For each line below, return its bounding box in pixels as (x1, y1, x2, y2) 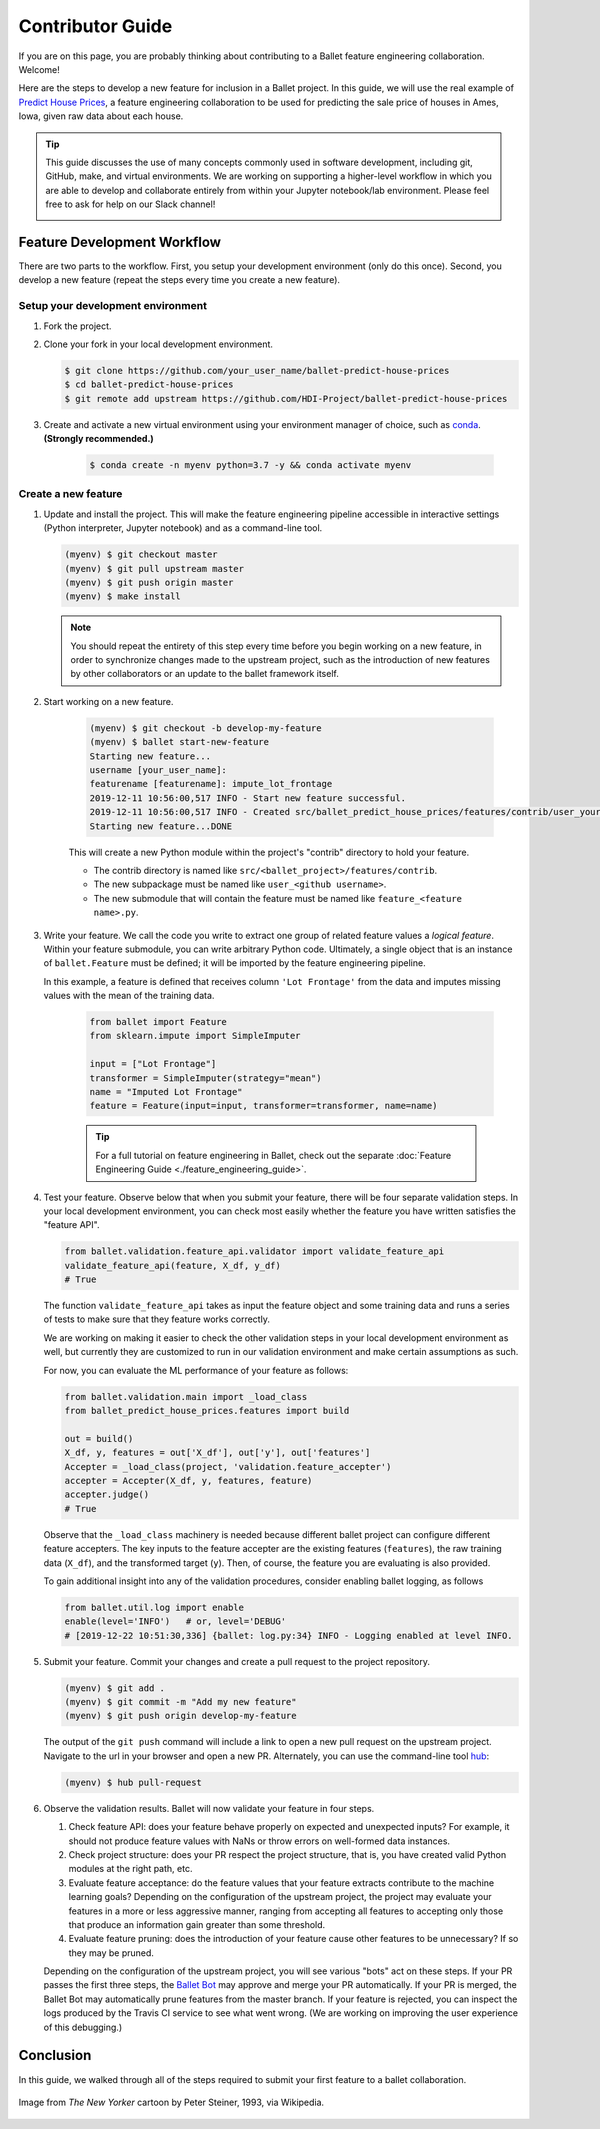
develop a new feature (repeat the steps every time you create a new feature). (18, 274, 340, 286)
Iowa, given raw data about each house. (18, 110, 184, 122)
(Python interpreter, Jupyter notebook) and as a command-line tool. (43, 522, 323, 534)
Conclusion (18, 2047, 92, 2064)
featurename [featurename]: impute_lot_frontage (89, 778, 333, 790)
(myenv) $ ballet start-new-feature (89, 736, 270, 748)
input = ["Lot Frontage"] (89, 1058, 217, 1070)
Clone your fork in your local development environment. (43, 338, 274, 350)
